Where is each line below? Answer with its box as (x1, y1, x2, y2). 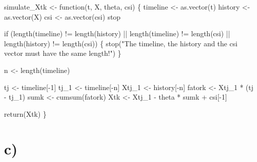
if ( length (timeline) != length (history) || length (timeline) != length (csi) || (4, 28, 230, 39)
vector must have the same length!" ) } (4, 48, 121, 58)
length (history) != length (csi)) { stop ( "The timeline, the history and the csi (4, 38, 238, 48)
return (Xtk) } (4, 108, 47, 119)
